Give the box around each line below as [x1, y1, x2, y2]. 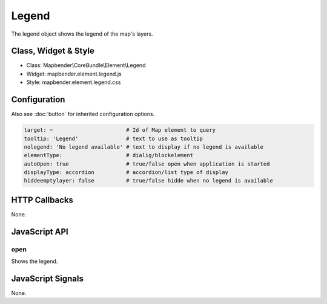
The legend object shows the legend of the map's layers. [11, 30, 154, 37]
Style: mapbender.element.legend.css [26, 79, 121, 86]
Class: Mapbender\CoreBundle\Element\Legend [26, 62, 146, 69]
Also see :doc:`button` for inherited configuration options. [11, 111, 155, 118]
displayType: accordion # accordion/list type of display [24, 169, 229, 176]
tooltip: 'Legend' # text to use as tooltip [24, 135, 203, 142]
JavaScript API [11, 227, 69, 237]
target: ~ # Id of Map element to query [24, 127, 216, 134]
